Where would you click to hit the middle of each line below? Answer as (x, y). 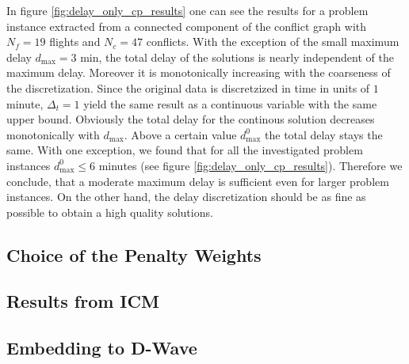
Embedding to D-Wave (102, 348)
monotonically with (53, 134)
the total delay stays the (324, 134)
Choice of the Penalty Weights (134, 254)
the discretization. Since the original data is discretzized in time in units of (188, 87)
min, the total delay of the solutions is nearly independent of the (237, 57)
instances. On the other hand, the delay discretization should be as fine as (186, 197)
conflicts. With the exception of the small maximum (273, 42)
